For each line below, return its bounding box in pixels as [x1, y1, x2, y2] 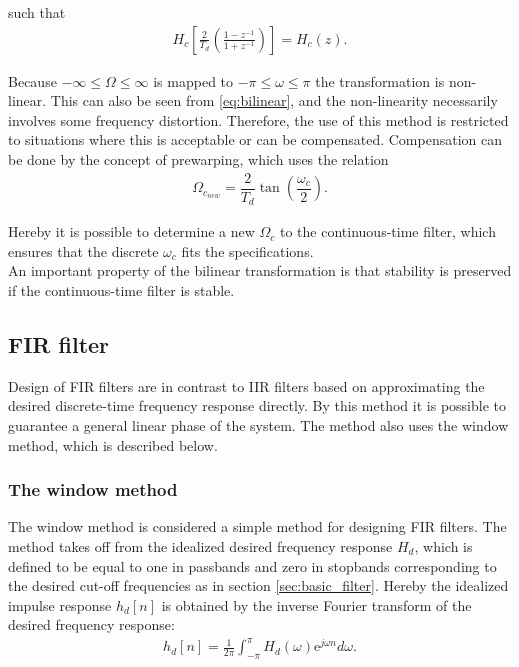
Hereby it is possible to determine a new [8, 221, 255, 242]
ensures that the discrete [8, 240, 159, 261]
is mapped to [153, 70, 234, 91]
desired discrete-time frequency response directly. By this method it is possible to [8, 395, 506, 416]
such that [8, 2, 66, 22]
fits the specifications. [181, 240, 314, 261]
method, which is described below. [8, 434, 218, 455]
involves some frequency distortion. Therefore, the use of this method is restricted [8, 109, 509, 130]
